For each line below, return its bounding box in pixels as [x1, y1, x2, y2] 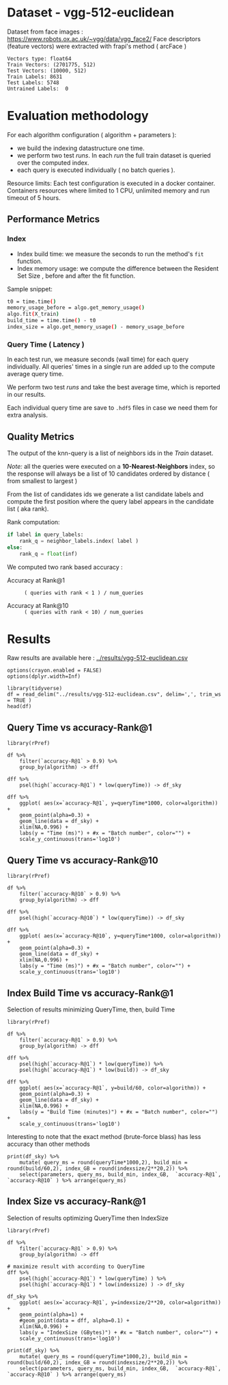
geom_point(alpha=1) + [19, 1311, 84, 1318]
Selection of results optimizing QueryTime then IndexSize [7, 1214, 169, 1222]
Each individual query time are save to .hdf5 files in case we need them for [7, 404, 218, 412]
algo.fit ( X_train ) [7, 310, 59, 318]
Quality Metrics [7, 430, 74, 443]
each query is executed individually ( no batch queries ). [16, 166, 175, 174]
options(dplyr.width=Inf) [7, 673, 81, 680]
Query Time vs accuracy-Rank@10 [7, 855, 158, 866]
